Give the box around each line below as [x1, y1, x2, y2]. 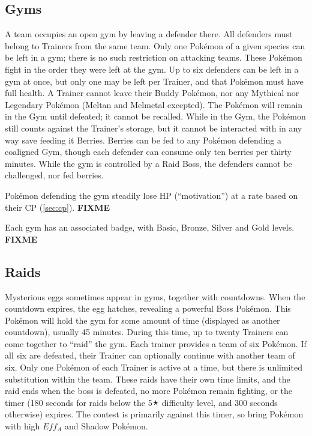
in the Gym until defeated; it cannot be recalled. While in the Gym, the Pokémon [5, 110, 306, 123]
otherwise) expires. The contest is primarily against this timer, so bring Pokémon [5, 408, 304, 420]
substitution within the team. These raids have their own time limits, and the [5, 372, 290, 385]
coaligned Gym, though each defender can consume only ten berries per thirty [5, 145, 292, 158]
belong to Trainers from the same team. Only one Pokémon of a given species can [5, 39, 305, 52]
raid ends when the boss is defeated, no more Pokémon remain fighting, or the [5, 384, 292, 397]
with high [5, 420, 40, 432]
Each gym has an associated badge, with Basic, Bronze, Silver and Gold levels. [5, 221, 295, 234]
